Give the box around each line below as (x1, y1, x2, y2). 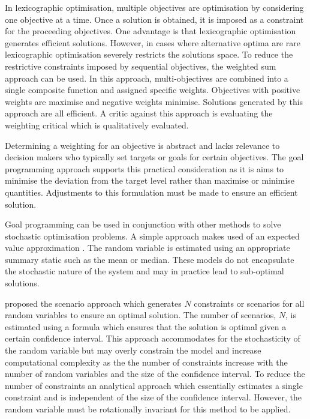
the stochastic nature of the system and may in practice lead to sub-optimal (5, 265, 284, 277)
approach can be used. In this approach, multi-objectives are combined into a (5, 71, 288, 84)
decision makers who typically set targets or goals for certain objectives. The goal (5, 151, 304, 163)
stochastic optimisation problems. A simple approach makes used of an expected (5, 229, 300, 242)
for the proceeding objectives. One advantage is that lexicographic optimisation (5, 25, 296, 37)
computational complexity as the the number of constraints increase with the (5, 355, 288, 368)
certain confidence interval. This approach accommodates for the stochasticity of (5, 332, 300, 345)
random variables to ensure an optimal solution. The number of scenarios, (5, 309, 276, 321)
